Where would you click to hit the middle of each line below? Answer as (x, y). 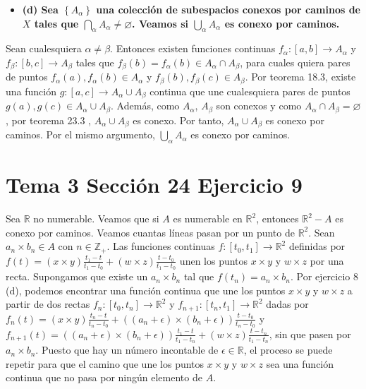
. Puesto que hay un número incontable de (127, 350)
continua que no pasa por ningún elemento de (104, 377)
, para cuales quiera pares (295, 62)
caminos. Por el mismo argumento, (80, 134)
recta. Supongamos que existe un (77, 276)
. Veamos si (160, 23)
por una (327, 260)
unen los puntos (214, 260)
